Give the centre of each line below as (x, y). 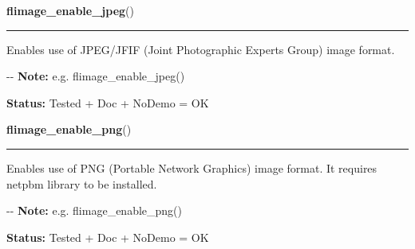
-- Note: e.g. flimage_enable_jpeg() (96, 76)
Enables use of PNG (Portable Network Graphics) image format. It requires (192, 167)
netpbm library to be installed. (82, 183)
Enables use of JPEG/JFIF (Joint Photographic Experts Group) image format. (201, 49)
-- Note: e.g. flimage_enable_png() (94, 210)
